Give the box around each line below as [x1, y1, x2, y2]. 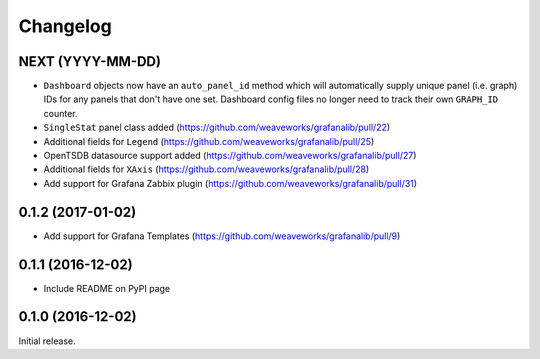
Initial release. [18, 335, 76, 347]
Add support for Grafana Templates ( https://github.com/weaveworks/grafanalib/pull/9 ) [43, 230, 401, 242]
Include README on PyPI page [43, 282, 170, 294]
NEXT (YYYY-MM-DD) [18, 53, 162, 70]
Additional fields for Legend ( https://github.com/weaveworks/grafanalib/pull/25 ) [43, 135, 375, 147]
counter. [43, 107, 78, 119]
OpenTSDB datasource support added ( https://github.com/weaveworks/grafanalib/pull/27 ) [43, 150, 417, 162]
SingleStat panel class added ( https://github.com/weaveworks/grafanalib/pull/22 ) [43, 121, 391, 134]
